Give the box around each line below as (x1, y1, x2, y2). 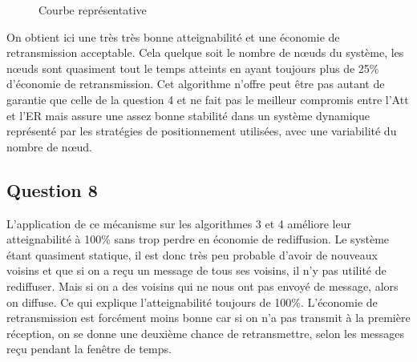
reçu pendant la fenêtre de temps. (6, 340, 172, 357)
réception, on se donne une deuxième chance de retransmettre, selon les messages (6, 324, 405, 341)
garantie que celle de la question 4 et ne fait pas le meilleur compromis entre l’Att (6, 90, 409, 107)
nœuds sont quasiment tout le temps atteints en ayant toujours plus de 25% (6, 59, 379, 76)
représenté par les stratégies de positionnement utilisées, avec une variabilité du (6, 123, 397, 139)
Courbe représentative (38, 2, 147, 18)
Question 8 (6, 177, 98, 202)
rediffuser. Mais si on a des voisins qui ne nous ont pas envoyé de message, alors (6, 277, 399, 294)
